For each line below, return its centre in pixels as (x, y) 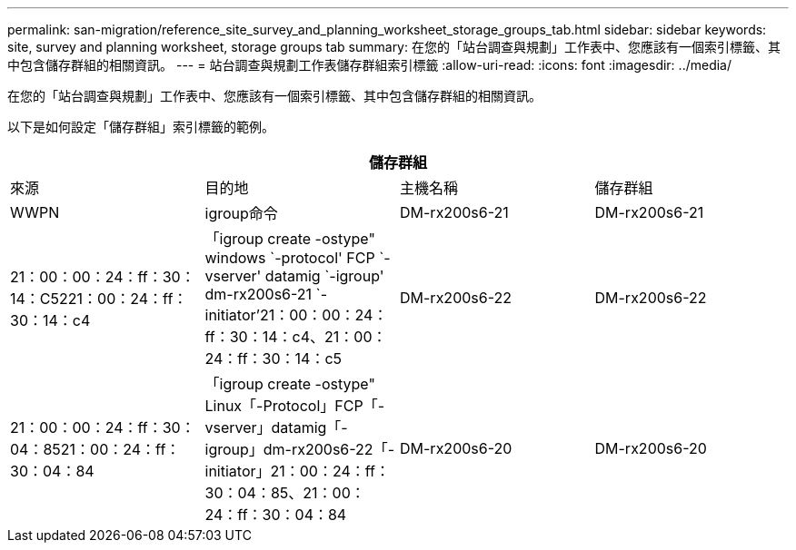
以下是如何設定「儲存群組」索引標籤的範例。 (141, 127)
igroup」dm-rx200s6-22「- (299, 449)
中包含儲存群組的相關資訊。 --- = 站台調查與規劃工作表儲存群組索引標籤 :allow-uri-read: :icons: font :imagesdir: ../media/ (370, 65)
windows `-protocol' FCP (290, 258)
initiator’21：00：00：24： (296, 315)
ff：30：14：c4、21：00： (296, 337)
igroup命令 (241, 213)
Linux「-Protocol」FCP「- (294, 406)
